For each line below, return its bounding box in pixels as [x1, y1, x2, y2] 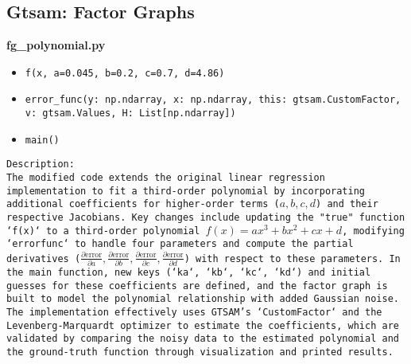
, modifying [342, 225, 405, 237]
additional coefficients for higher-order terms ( [6, 198, 280, 210]
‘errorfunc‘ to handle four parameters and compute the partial [6, 238, 354, 250]
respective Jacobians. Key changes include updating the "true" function [6, 212, 405, 224]
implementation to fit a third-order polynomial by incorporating [6, 185, 366, 197]
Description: [6, 159, 75, 170]
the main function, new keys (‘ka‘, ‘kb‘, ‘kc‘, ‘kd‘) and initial [6, 266, 371, 278]
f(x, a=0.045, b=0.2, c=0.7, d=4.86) [25, 67, 225, 79]
